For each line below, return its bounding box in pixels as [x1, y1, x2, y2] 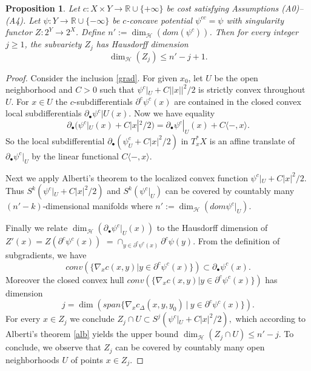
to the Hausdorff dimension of [156, 221, 268, 234]
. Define [75, 25, 105, 38]
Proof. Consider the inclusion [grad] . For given [5, 71, 178, 84]
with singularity [226, 13, 284, 26]
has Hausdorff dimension [96, 38, 189, 50]
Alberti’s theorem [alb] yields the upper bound [5, 327, 179, 340]
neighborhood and [5, 83, 73, 96]
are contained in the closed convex [174, 95, 301, 107]
